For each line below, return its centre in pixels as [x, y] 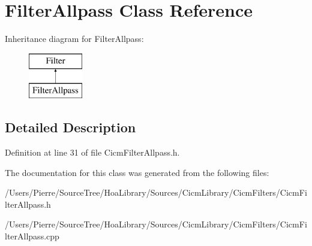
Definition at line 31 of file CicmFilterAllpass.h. [92, 152]
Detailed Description [70, 127]
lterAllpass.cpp [32, 236]
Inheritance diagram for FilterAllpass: [74, 39]
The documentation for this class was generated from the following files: [137, 172]
